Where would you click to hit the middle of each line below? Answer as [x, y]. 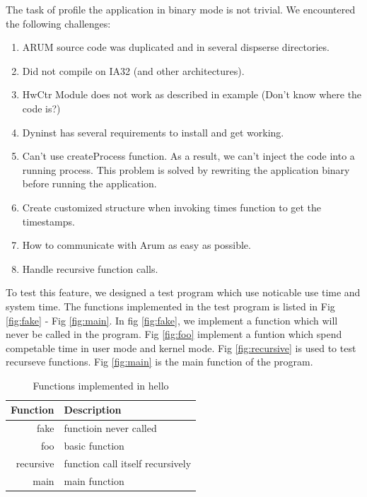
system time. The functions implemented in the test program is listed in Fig [170, 306]
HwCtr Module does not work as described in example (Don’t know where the [192, 94]
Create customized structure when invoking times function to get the [172, 207]
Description [93, 410]
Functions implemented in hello [101, 385]
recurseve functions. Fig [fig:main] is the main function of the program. [159, 362]
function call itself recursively [128, 463]
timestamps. [48, 221]
